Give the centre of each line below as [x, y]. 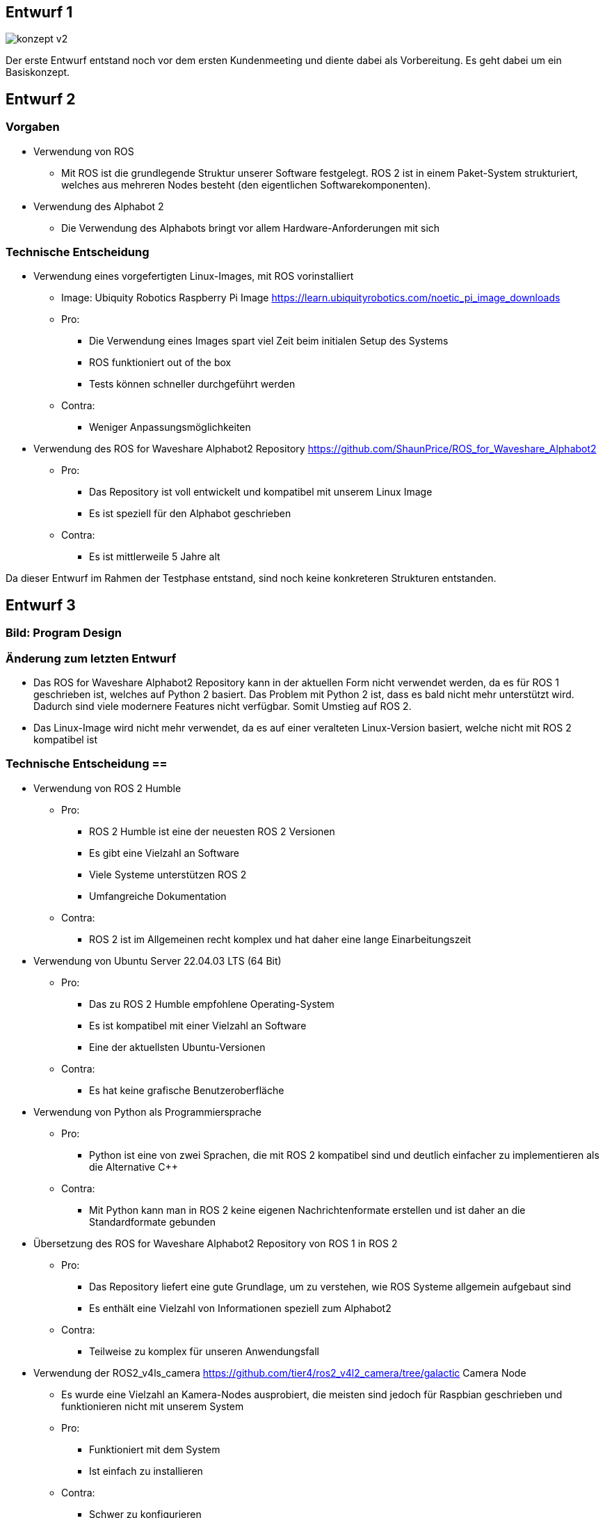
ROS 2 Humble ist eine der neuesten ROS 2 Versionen [212, 831]
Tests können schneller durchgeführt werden [192, 384]
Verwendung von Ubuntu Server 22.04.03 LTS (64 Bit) [158, 960]
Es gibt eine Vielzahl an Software [164, 853]
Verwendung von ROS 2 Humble [107, 788]
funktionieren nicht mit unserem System [153, 1406]
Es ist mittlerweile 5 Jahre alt [155, 557]
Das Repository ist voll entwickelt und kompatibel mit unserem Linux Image [261, 492]
